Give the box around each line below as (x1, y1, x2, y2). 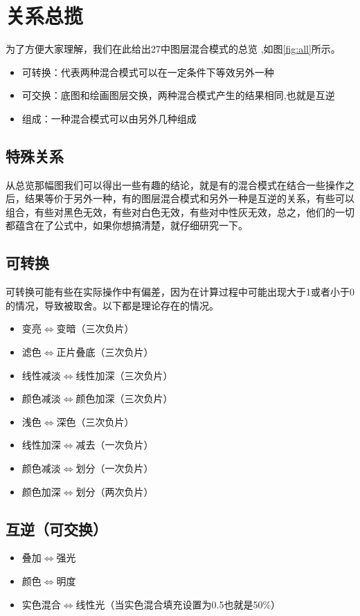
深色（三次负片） (56, 414, 134, 428)
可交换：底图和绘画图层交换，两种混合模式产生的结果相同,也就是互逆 (21, 88, 335, 102)
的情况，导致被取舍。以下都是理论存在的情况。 (6, 298, 219, 312)
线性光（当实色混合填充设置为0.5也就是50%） (75, 597, 281, 611)
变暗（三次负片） (56, 321, 134, 336)
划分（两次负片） (75, 484, 154, 498)
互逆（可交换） (6, 518, 107, 539)
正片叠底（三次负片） (56, 345, 154, 359)
